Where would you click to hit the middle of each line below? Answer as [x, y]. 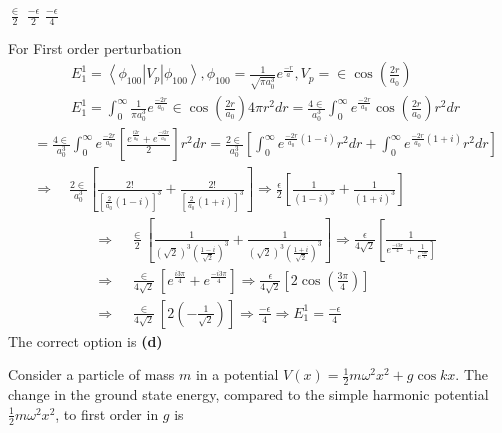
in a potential [237, 374]
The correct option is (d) [85, 340]
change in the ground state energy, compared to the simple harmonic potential [248, 394]
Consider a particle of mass [91, 374]
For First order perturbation [95, 47]
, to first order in [107, 413]
